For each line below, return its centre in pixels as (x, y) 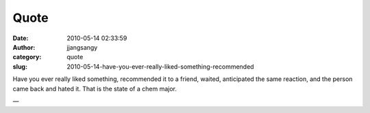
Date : (21, 38)
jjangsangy (82, 47)
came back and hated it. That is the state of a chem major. (95, 88)
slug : (20, 66)
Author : (24, 47)
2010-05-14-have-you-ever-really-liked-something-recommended (160, 66)
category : (27, 57)
